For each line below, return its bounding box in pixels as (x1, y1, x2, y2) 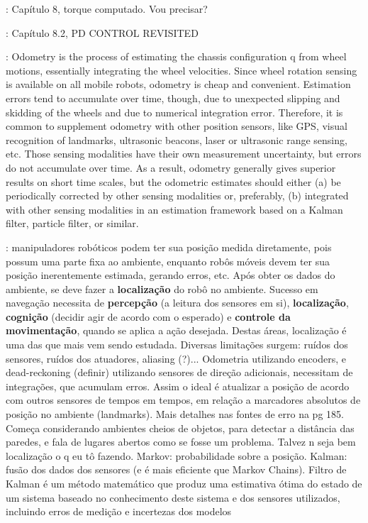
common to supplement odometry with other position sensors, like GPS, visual (6, 119, 347, 133)
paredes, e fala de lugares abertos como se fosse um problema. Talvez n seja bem (6, 434, 356, 449)
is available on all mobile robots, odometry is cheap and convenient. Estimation (6, 77, 351, 92)
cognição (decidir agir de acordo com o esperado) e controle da (6, 309, 291, 324)
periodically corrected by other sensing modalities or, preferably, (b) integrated (6, 188, 349, 203)
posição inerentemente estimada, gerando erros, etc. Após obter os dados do (6, 268, 335, 282)
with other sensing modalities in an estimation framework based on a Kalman (6, 202, 343, 216)
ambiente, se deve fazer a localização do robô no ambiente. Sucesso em (6, 281, 318, 296)
